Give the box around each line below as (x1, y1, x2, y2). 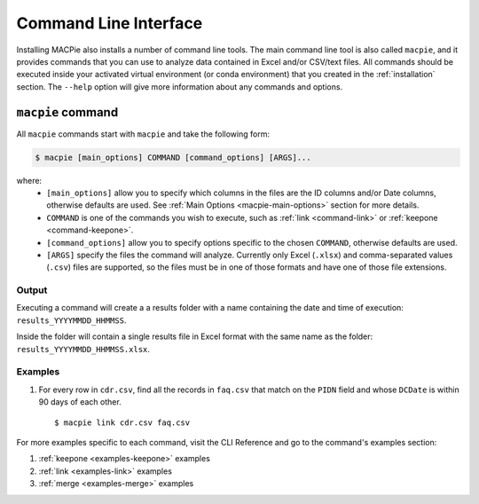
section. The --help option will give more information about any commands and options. (16, 81, 343, 92)
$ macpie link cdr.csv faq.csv (54, 417, 191, 428)
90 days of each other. (38, 397, 122, 407)
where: (16, 175, 43, 185)
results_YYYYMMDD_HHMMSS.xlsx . (16, 343, 151, 354)
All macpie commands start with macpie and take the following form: (16, 129, 271, 139)
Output (16, 284, 48, 296)
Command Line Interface (16, 13, 203, 33)
